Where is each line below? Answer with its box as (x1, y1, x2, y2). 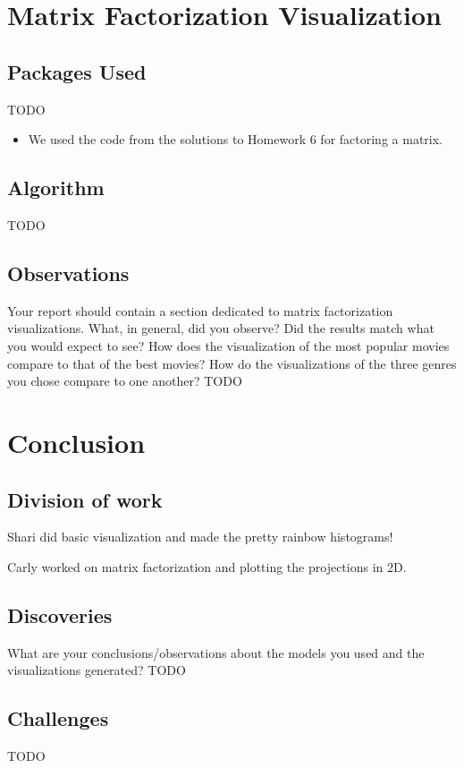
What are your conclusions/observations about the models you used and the (7, 643, 425, 661)
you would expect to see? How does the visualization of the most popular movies (7, 336, 450, 354)
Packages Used (7, 57, 147, 85)
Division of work (7, 485, 163, 513)
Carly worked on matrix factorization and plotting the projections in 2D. (7, 557, 407, 576)
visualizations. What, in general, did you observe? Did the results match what (7, 319, 434, 337)
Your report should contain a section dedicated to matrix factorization (7, 301, 393, 320)
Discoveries (7, 601, 113, 628)
